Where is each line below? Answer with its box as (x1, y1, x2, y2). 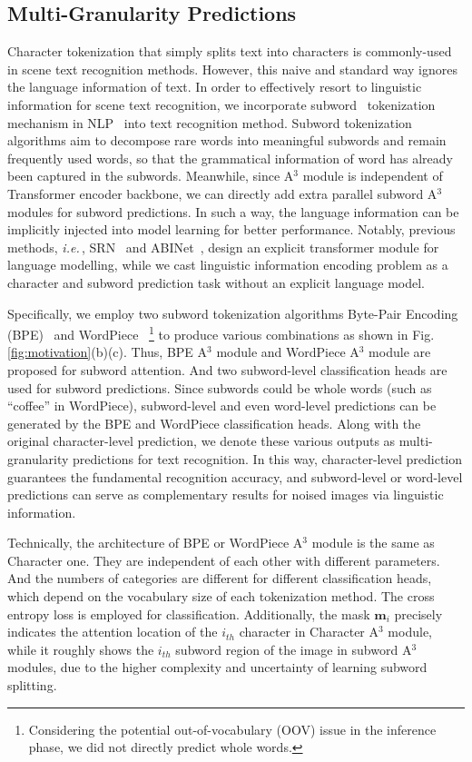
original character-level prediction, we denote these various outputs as (7, 431, 396, 450)
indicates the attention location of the (7, 622, 218, 641)
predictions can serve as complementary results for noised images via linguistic (7, 485, 444, 504)
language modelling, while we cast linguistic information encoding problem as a (7, 255, 448, 274)
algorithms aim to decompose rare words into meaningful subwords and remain (7, 131, 447, 150)
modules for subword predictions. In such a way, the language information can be (7, 202, 459, 221)
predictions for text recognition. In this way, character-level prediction (73, 449, 463, 468)
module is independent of (302, 166, 443, 185)
